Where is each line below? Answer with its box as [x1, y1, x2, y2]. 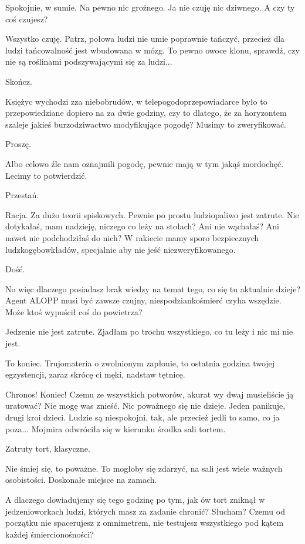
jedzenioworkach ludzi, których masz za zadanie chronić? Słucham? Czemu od [5, 505, 285, 517]
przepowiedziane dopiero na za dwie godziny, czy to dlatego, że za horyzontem [5, 106, 287, 119]
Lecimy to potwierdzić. [5, 169, 87, 181]
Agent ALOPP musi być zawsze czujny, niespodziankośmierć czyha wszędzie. [5, 294, 282, 306]
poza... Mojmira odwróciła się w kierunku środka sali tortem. [5, 422, 226, 435]
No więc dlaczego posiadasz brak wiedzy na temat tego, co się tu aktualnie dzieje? [5, 282, 301, 295]
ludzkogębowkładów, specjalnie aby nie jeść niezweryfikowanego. [5, 243, 236, 255]
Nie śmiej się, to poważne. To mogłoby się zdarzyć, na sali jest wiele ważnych [5, 462, 283, 474]
